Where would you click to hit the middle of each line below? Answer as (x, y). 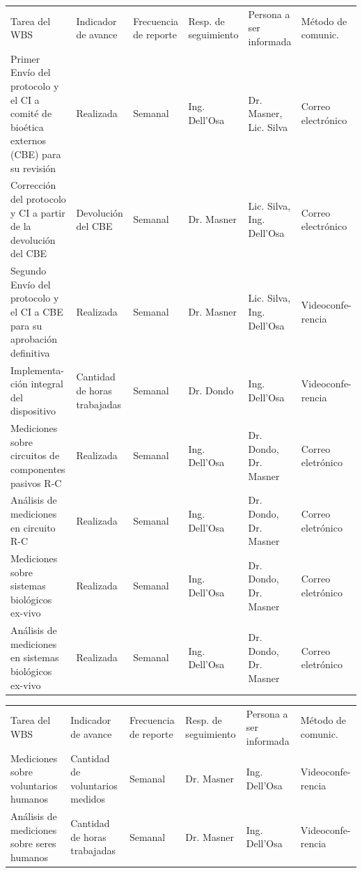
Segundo (29, 271)
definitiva (30, 352)
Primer (25, 58)
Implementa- (37, 370)
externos (29, 140)
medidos (88, 799)
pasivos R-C (36, 482)
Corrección (33, 185)
